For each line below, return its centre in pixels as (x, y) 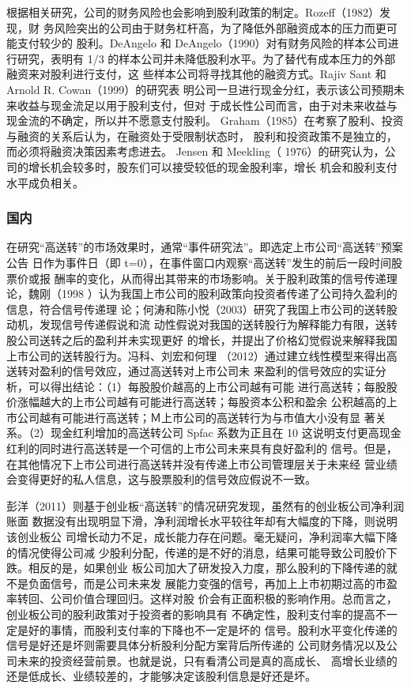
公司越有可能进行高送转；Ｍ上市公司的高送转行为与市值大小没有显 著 (196, 417)
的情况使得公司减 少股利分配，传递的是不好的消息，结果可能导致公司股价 (196, 552)
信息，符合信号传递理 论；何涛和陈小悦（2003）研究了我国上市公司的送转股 (202, 309)
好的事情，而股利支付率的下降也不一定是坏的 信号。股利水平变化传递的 (213, 629)
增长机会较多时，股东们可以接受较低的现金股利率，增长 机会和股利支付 (213, 166)
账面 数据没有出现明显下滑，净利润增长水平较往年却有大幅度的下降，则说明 (202, 521)
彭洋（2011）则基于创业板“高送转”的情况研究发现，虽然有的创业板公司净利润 (205, 505)
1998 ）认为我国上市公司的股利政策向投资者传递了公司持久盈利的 (229, 294)
